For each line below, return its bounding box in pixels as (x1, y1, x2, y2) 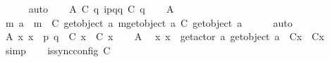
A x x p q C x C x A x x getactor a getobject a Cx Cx (5, 29, 324, 44)
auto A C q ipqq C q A (28, 1, 174, 15)
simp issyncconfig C (5, 42, 111, 57)
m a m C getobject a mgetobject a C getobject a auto (5, 15, 293, 30)
